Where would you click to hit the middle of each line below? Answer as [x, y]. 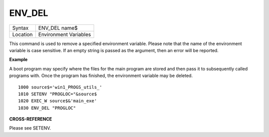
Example [18, 60]
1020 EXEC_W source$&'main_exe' [58, 101]
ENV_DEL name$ [58, 28]
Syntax [20, 28]
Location [22, 34]
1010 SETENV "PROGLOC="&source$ [58, 94]
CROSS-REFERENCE [31, 119]
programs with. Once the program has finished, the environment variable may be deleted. [101, 76]
